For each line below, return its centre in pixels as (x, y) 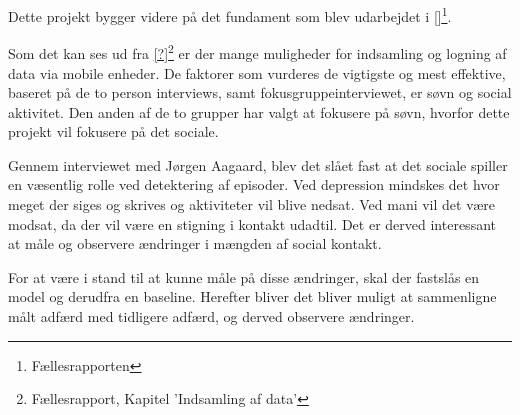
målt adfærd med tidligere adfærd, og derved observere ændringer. (211, 316)
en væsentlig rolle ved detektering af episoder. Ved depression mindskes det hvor (254, 184)
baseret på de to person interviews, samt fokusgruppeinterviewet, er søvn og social (260, 92)
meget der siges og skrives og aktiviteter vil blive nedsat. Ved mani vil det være (251, 204)
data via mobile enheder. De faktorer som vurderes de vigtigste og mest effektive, (257, 72)
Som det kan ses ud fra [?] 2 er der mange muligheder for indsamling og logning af (257, 51)
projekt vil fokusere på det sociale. (113, 131)
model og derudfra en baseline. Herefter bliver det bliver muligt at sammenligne (252, 296)
